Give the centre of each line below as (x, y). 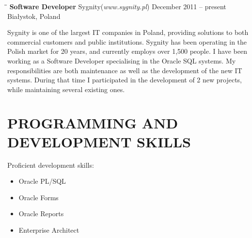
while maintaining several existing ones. (66, 89)
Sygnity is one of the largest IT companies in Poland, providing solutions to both (128, 32)
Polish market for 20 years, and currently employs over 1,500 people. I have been (127, 51)
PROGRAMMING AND (93, 122)
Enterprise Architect (49, 230)
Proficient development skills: (51, 165)
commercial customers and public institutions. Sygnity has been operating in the (127, 41)
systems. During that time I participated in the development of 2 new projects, (125, 80)
